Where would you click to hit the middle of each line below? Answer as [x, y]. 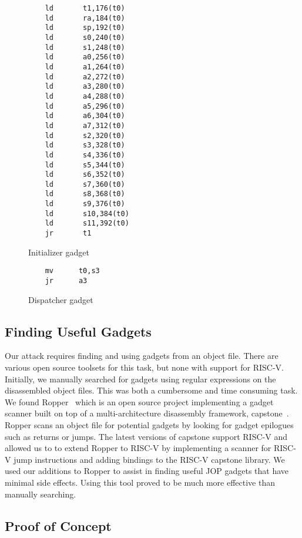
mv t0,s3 [72, 271]
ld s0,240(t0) [85, 37]
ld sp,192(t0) [85, 28]
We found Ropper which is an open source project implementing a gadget [139, 401]
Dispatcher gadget [61, 299]
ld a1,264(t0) [85, 67]
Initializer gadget [59, 252]
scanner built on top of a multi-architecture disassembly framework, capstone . [147, 413]
